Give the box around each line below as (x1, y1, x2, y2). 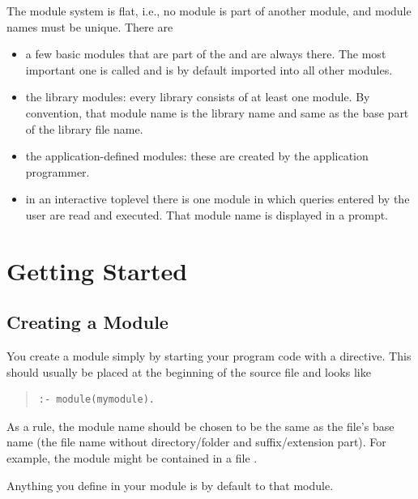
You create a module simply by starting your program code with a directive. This (6, 348, 412, 365)
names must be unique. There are (6, 18, 173, 35)
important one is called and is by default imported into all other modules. (25, 61, 393, 78)
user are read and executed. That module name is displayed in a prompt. (25, 206, 389, 223)
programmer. (25, 163, 90, 180)
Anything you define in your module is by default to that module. (6, 476, 334, 493)
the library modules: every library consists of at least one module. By (25, 88, 370, 105)
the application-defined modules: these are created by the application (25, 147, 369, 164)
